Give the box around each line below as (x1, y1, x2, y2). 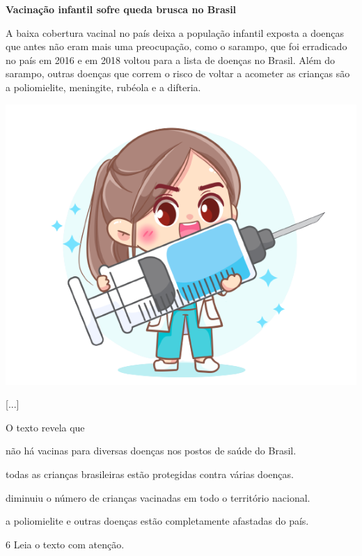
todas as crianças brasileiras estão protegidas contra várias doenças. (6, 466, 294, 481)
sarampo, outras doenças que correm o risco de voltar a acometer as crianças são (6, 66, 350, 81)
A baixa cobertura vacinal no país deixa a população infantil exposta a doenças (6, 25, 345, 40)
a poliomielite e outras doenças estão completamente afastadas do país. (6, 514, 309, 528)
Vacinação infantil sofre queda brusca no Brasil (6, 2, 237, 16)
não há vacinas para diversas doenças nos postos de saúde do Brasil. (6, 443, 297, 458)
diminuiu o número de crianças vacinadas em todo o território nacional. (6, 490, 310, 505)
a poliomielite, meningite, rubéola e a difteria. (6, 79, 201, 94)
